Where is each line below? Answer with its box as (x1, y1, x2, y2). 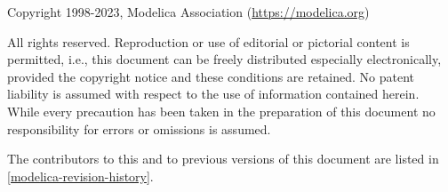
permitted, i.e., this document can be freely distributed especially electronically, (7, 50, 442, 68)
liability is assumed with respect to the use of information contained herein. (7, 84, 420, 103)
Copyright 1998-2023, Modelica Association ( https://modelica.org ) (7, 3, 370, 20)
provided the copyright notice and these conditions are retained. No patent (7, 67, 415, 85)
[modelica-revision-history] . (7, 166, 154, 185)
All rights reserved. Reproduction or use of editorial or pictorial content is (7, 32, 410, 51)
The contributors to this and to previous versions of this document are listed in (7, 149, 439, 168)
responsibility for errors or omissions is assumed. (7, 119, 271, 138)
